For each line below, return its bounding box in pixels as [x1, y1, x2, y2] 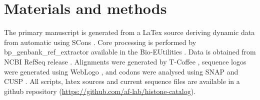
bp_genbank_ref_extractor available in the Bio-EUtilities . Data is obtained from [4, 46, 256, 57]
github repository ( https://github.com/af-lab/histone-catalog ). [4, 85, 196, 96]
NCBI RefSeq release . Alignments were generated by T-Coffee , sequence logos [4, 56, 246, 66]
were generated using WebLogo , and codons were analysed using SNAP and [4, 66, 238, 76]
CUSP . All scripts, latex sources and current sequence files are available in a [4, 76, 240, 86]
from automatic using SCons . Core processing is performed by [4, 36, 196, 47]
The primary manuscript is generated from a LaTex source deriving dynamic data [4, 27, 255, 37]
